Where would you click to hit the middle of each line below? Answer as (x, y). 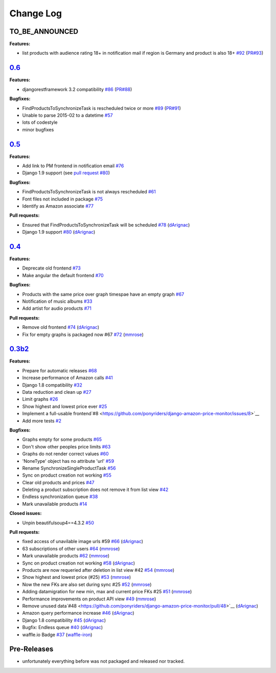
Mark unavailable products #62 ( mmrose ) (66, 556)
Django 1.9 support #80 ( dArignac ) (59, 232)
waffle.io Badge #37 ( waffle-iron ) (57, 635)
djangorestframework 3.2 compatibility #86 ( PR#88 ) (77, 89)
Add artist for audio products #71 (57, 308)
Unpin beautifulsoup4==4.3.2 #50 (58, 523)
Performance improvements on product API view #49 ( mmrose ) (89, 599)
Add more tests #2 (42, 421)
